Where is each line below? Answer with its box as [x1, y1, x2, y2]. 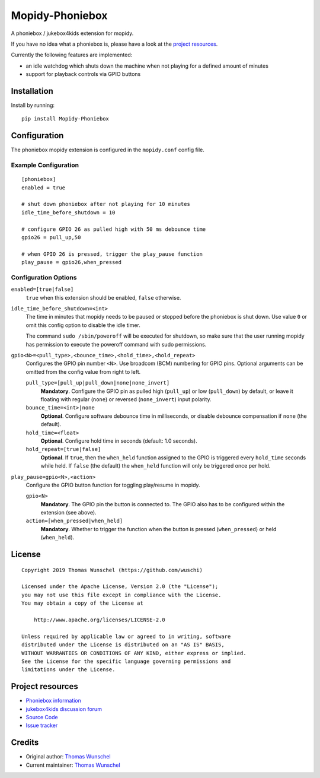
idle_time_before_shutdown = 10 [21, 209, 116, 216]
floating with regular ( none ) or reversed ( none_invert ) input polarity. [40, 396, 212, 403]
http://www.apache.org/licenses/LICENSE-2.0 [33, 617, 165, 623]
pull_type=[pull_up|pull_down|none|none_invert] [25, 380, 170, 386]
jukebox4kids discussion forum [25, 705, 102, 712]
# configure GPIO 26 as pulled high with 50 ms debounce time [21, 226, 206, 233]
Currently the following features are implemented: [11, 51, 133, 59]
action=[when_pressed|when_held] [25, 517, 123, 525]
